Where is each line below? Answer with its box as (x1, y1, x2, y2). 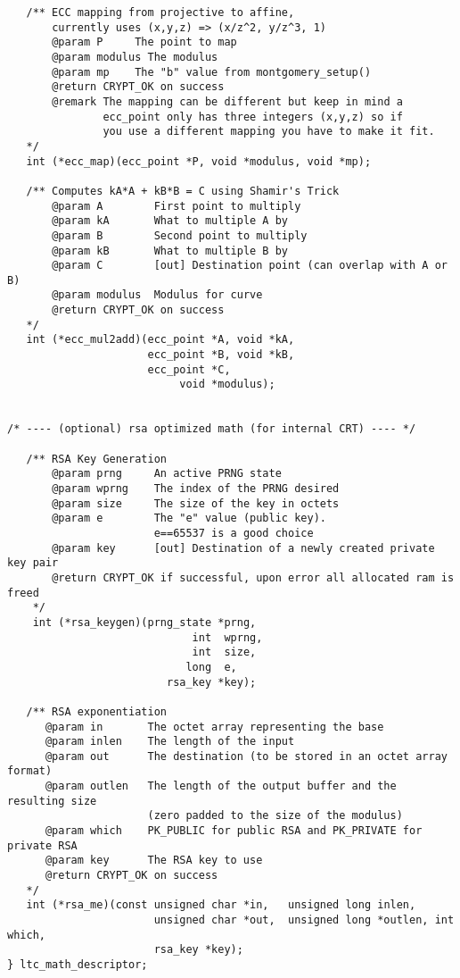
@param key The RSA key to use (45, 854, 263, 867)
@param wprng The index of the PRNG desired (52, 482, 340, 495)
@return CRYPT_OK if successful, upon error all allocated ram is (52, 571, 455, 584)
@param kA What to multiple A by (52, 214, 288, 228)
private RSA (7, 839, 78, 852)
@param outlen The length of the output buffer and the (45, 780, 397, 793)
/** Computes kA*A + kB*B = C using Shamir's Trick (26, 184, 340, 197)
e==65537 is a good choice (153, 526, 314, 539)
